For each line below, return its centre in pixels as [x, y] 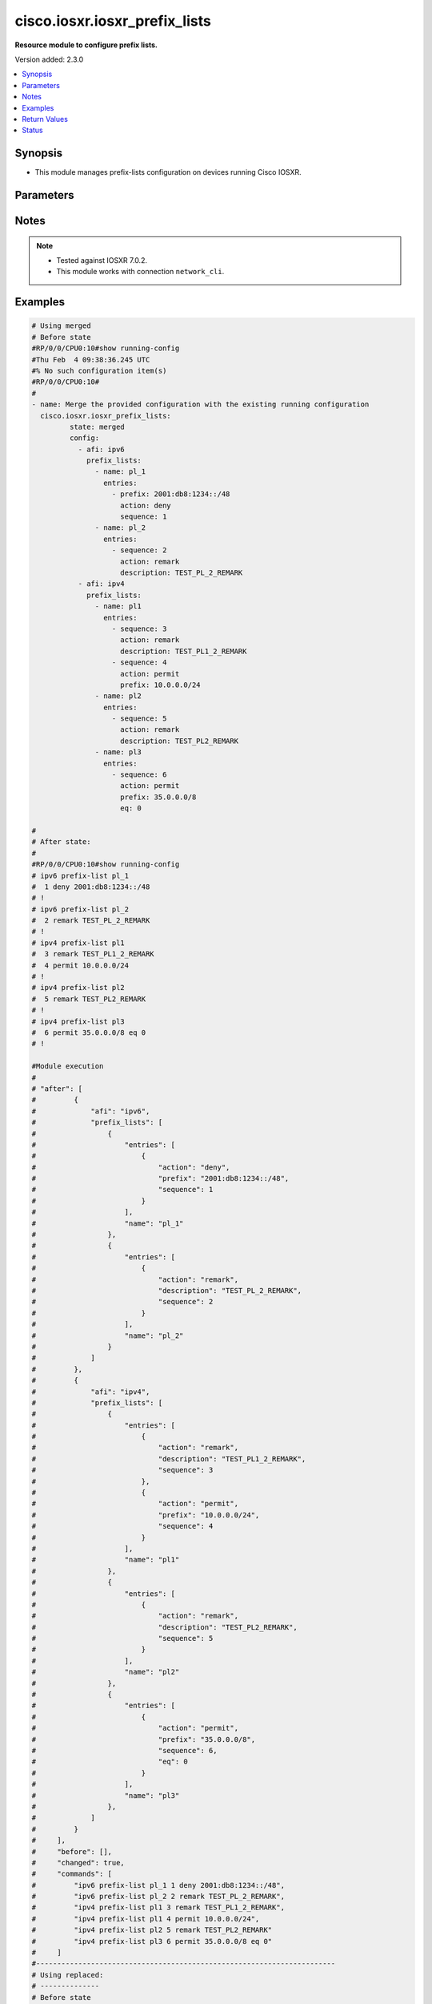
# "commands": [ [72, 1874]
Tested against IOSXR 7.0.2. [102, 260]
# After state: [61, 842]
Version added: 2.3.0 [49, 59]
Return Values [45, 119]
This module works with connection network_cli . [140, 272]
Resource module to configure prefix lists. [86, 45]
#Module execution [68, 1067]
